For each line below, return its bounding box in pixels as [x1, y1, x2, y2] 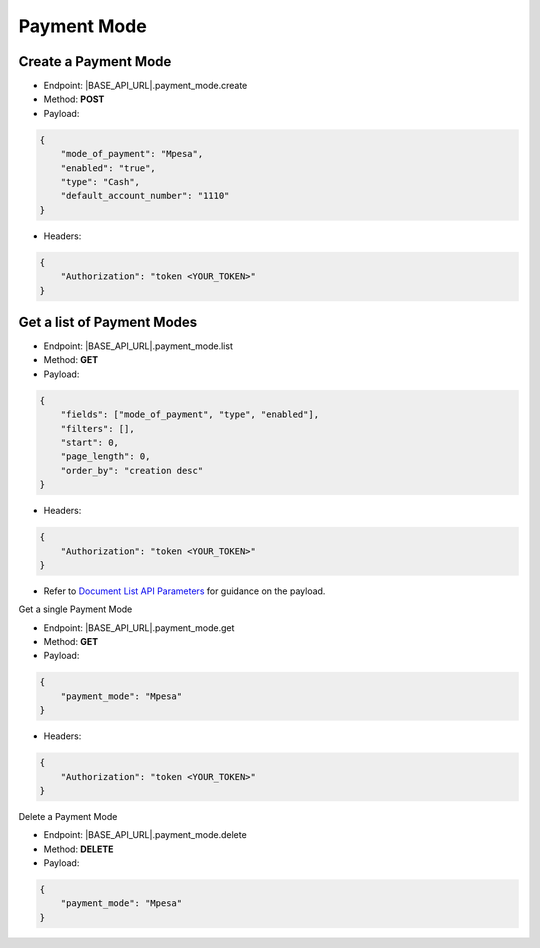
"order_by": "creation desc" [60, 465, 204, 476]
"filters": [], [60, 423, 135, 434]
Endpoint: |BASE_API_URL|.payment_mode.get [43, 621, 235, 634]
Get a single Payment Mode [18, 603, 133, 615]
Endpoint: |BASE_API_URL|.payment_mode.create [43, 80, 248, 92]
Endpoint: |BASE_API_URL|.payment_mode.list [43, 340, 234, 352]
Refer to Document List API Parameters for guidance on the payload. [43, 585, 326, 597]
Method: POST [43, 93, 105, 105]
